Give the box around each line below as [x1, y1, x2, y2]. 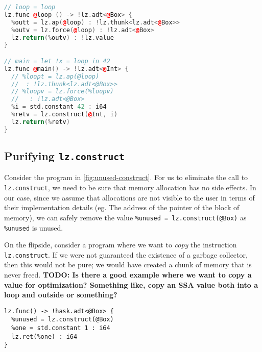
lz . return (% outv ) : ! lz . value [11, 34, 114, 41]
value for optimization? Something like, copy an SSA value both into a [4, 279, 258, 290]
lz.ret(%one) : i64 [11, 333, 78, 340]
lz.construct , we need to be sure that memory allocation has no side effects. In [4, 182, 256, 193]
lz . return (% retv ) [11, 118, 70, 125]
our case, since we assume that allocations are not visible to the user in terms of [4, 192, 255, 203]
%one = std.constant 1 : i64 [11, 324, 110, 332]
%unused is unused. [4, 222, 63, 233]
